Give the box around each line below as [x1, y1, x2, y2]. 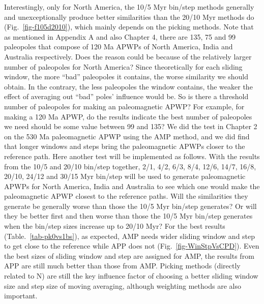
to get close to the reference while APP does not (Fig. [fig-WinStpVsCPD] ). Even [4, 240, 259, 251]
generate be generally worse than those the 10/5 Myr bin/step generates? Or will [4, 200, 257, 211]
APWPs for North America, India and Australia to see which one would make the [4, 180, 260, 191]
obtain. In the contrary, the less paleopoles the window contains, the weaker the [4, 81, 253, 92]
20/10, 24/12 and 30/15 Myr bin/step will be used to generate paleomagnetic [4, 171, 246, 181]
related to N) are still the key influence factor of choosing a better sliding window [4, 270, 258, 281]
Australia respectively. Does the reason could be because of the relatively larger [4, 51, 252, 62]
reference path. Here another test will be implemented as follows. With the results [4, 150, 260, 161]
